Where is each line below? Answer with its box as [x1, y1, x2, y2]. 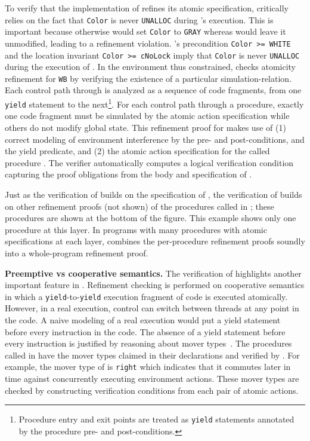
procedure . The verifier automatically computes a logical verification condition [5, 156, 294, 169]
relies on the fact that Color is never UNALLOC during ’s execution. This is [5, 13, 274, 26]
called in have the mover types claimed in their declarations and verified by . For [5, 348, 300, 361]
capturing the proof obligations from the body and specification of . [5, 168, 252, 180]
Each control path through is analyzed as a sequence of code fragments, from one [5, 84, 302, 96]
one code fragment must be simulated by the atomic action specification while [5, 109, 290, 122]
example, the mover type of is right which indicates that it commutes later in [5, 360, 291, 373]
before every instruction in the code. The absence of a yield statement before [5, 325, 286, 338]
